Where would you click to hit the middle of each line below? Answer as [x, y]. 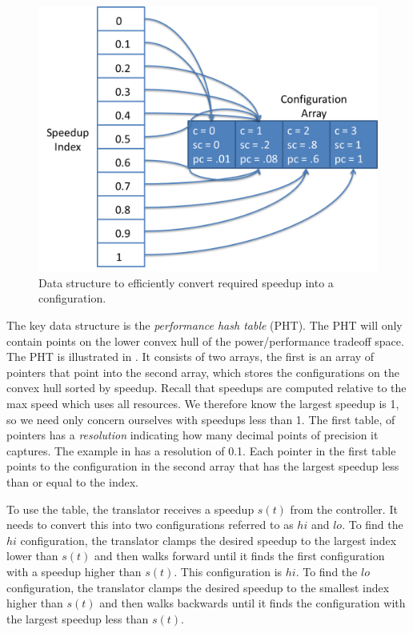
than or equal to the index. [72, 481]
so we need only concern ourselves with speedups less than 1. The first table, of [201, 419]
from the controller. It [344, 509]
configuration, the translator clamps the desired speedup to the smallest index [198, 587]
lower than [32, 556]
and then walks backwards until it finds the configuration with [253, 603]
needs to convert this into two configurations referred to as [150, 525]
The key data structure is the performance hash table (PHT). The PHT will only [204, 325]
